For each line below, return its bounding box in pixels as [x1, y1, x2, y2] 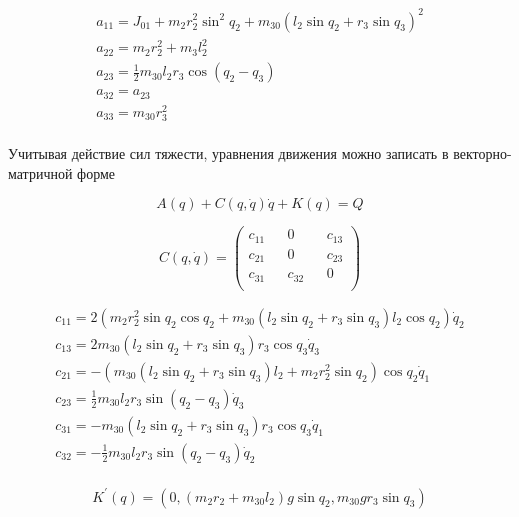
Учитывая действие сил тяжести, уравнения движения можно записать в [8, 143, 449, 164]
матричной [8, 162, 73, 183]
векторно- [453, 143, 512, 164]
